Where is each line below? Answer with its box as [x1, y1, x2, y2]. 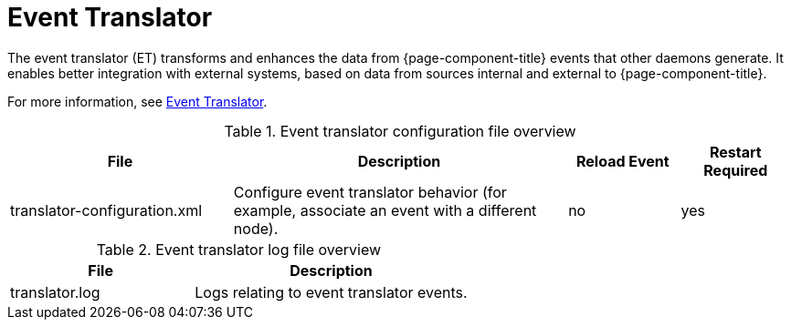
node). [233, 219, 279, 238]
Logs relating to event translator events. [195, 282, 468, 301]
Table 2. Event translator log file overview [96, 240, 382, 259]
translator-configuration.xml [10, 200, 203, 220]
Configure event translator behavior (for [233, 182, 507, 201]
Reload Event [575, 151, 670, 170]
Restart [709, 142, 762, 161]
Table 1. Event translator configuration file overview [224, 121, 576, 140]
